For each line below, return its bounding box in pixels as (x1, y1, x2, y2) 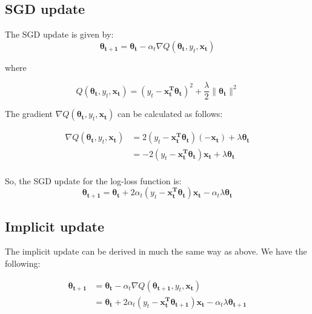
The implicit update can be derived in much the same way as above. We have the (5, 245, 307, 258)
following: (5, 256, 41, 269)
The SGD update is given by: (5, 28, 114, 41)
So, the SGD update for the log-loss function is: (5, 174, 182, 187)
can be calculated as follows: (118, 107, 223, 120)
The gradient (5, 107, 53, 120)
